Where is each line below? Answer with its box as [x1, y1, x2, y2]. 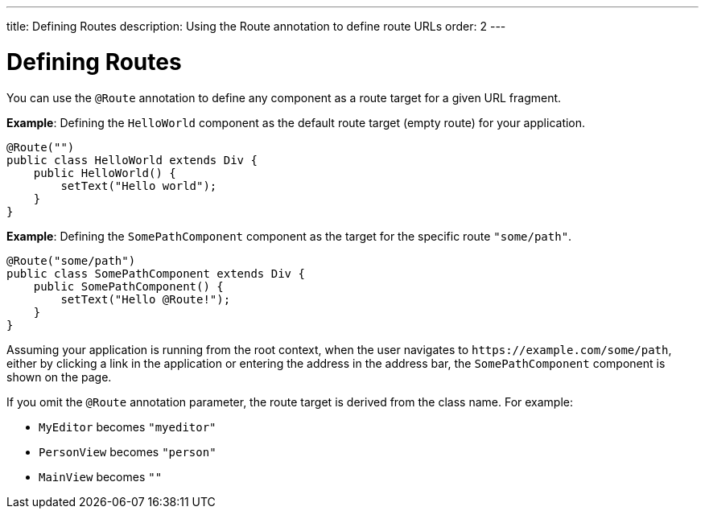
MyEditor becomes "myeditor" [39, 419, 216, 434]
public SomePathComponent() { [33, 279, 224, 293]
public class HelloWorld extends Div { [6, 153, 258, 167]
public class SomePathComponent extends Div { [6, 266, 305, 280]
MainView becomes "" [39, 469, 163, 484]
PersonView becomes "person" [39, 444, 216, 459]
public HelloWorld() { [33, 166, 176, 179]
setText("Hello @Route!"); [60, 292, 231, 306]
